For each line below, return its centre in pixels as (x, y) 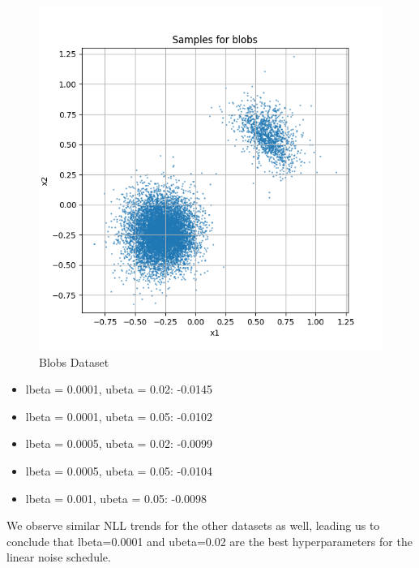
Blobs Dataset (74, 361)
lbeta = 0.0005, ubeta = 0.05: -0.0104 (119, 470)
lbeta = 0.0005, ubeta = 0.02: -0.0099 (119, 443)
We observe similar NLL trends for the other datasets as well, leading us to (193, 525)
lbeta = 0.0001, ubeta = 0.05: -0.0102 (119, 416)
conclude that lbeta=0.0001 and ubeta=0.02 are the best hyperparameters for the (209, 541)
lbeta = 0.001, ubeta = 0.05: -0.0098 (116, 498)
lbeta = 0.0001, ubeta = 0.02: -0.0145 (119, 389)
